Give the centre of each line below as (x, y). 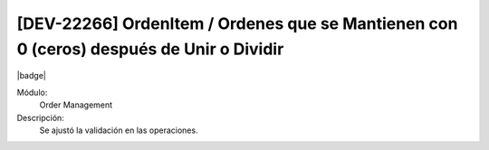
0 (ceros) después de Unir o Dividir (150, 49)
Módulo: (32, 92)
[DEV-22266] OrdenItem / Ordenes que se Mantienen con (237, 23)
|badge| (32, 76)
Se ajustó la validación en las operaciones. (119, 130)
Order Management (76, 105)
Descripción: (41, 117)
